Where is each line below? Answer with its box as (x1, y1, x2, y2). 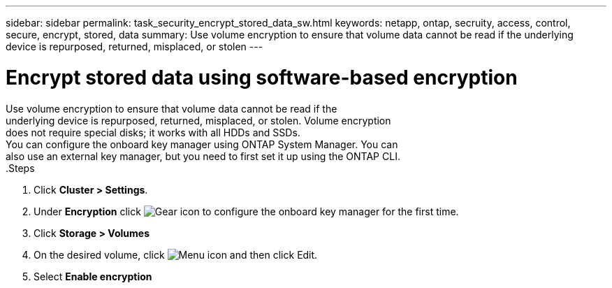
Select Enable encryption (34, 270, 152, 282)
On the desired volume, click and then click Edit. (34, 248, 318, 261)
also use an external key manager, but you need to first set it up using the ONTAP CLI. (6, 150, 400, 162)
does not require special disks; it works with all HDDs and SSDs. (6, 126, 300, 138)
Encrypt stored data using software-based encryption (6, 65, 518, 89)
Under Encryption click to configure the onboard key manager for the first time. (34, 205, 459, 217)
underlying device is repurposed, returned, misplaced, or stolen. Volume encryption (6, 114, 391, 127)
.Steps (6, 161, 35, 174)
